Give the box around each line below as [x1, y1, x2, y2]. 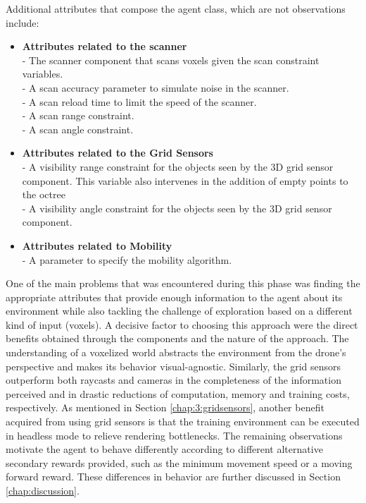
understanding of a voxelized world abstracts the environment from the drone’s [6, 345, 346, 360]
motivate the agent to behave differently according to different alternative [6, 442, 323, 456]
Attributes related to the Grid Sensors [22, 145, 213, 160]
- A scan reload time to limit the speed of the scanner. [22, 94, 257, 109]
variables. [22, 66, 63, 81]
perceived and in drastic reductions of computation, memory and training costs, [6, 386, 350, 401]
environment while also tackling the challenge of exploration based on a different [6, 303, 353, 318]
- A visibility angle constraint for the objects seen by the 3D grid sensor [22, 200, 332, 215]
